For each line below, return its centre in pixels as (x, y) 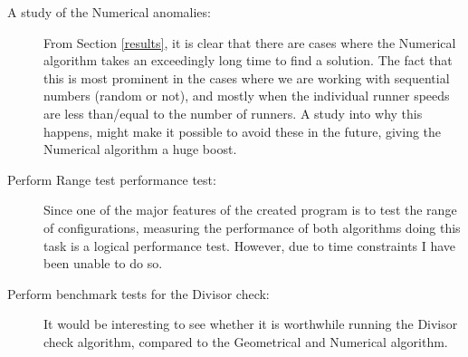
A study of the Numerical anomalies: (109, 12)
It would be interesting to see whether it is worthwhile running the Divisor (251, 324)
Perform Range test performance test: (112, 179)
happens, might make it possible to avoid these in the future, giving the (243, 131)
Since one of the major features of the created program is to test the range (250, 210)
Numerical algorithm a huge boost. (140, 149)
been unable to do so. (103, 263)
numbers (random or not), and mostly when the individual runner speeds (247, 96)
